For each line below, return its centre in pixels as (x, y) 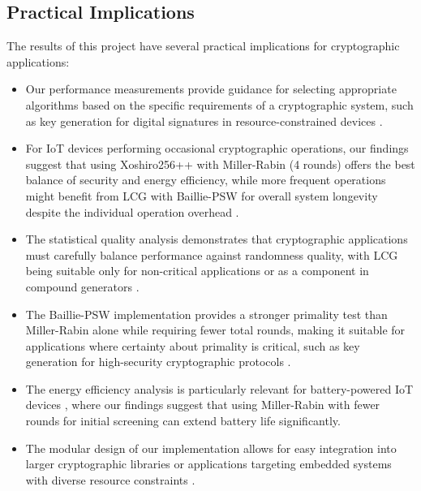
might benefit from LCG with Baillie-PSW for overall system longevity (202, 195)
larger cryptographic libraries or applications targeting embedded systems (208, 464)
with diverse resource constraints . (110, 479)
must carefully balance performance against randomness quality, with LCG (212, 254)
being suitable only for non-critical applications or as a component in (197, 271)
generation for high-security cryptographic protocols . (158, 362)
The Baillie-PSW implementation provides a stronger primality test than (206, 314)
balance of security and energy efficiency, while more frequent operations (206, 180)
